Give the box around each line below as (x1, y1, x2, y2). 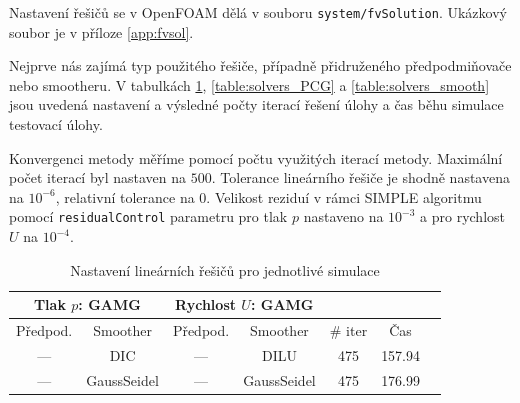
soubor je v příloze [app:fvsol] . (9, 21, 194, 42)
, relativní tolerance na (55, 186, 195, 207)
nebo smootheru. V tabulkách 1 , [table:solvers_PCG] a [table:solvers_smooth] (9, 74, 490, 95)
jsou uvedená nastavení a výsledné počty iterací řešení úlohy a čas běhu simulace (9, 94, 504, 115)
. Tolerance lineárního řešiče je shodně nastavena (211, 167, 510, 188)
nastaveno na (303, 206, 384, 227)
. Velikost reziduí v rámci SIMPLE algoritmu (206, 186, 482, 207)
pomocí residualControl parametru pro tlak (9, 206, 288, 227)
